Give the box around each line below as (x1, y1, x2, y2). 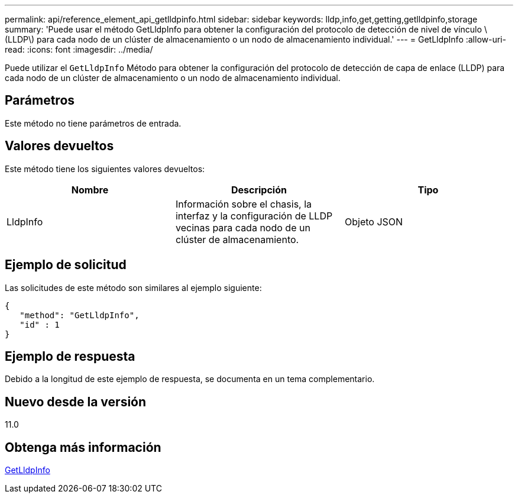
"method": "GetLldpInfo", (20, 310, 140, 320)
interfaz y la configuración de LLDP (175, 209, 333, 222)
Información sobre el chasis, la (175, 198, 312, 210)
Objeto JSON (344, 215, 403, 228)
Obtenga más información (5, 439, 161, 455)
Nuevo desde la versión (5, 394, 147, 409)
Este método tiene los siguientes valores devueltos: (5, 163, 205, 174)
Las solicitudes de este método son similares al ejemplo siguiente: (5, 282, 262, 293)
